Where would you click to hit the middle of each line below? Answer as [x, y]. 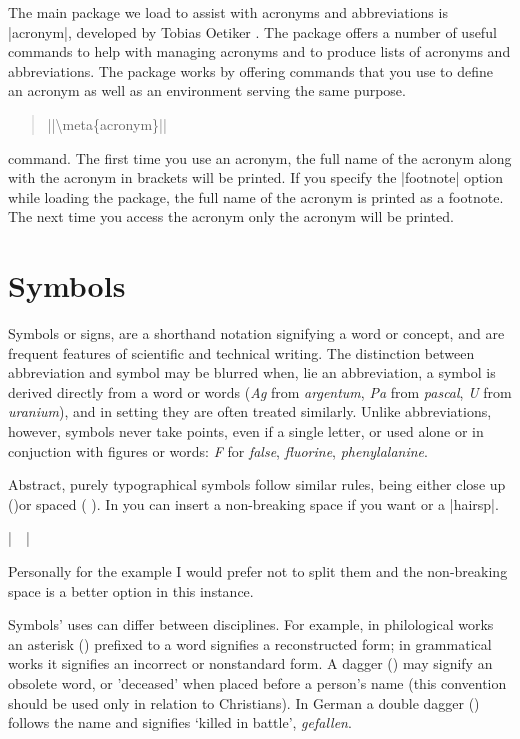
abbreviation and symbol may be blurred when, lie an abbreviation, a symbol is [252, 372]
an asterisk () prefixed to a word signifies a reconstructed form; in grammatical [250, 643]
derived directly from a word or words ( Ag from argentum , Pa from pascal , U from [260, 391]
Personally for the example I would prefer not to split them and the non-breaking [258, 571]
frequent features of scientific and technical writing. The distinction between [241, 352]
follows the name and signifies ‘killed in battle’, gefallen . [180, 722]
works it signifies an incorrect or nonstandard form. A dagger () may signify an [250, 663]
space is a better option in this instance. [131, 590]
